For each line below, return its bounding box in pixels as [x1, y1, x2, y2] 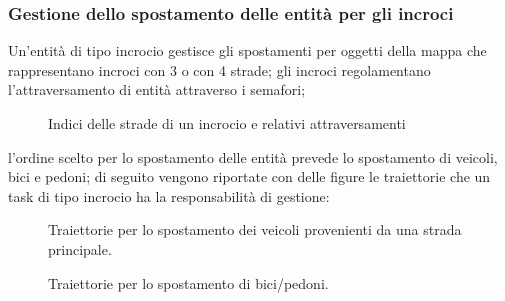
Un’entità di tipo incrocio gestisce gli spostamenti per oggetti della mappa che [8, 40, 487, 61]
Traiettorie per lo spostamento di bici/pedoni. [48, 272, 329, 293]
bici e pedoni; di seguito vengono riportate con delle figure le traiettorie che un [8, 166, 491, 187]
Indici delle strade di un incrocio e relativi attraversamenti [48, 113, 406, 133]
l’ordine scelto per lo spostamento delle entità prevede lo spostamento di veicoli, [8, 146, 498, 167]
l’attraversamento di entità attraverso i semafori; [8, 79, 306, 100]
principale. [48, 238, 112, 259]
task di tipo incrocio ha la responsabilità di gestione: [8, 185, 330, 206]
